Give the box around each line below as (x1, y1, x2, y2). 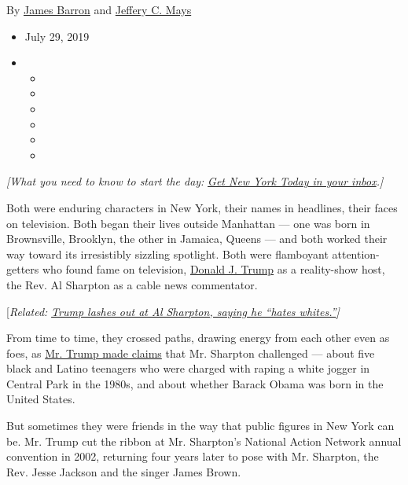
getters (6, 261, 39, 277)
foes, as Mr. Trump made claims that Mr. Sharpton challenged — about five (6, 344, 375, 361)
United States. (6, 391, 75, 407)
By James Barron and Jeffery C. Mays (6, 2, 192, 17)
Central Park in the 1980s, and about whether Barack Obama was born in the (6, 375, 384, 391)
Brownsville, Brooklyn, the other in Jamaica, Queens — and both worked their (6, 230, 388, 247)
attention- (332, 245, 380, 262)
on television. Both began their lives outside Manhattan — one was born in (6, 215, 370, 231)
